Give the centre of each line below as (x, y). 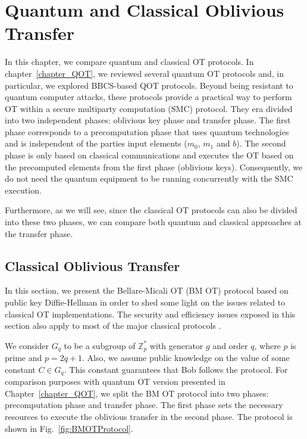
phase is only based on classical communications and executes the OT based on (149, 155)
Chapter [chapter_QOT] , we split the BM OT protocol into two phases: (137, 393)
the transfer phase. (39, 233)
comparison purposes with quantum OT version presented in (115, 382)
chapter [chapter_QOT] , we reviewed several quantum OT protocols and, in (144, 73)
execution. (23, 190)
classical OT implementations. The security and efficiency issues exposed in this (150, 314)
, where (267, 345)
